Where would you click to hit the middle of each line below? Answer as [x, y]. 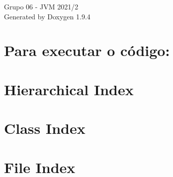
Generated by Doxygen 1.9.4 [47, 16]
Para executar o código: [87, 50]
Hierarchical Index [69, 89]
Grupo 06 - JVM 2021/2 [41, 6]
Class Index [45, 128]
